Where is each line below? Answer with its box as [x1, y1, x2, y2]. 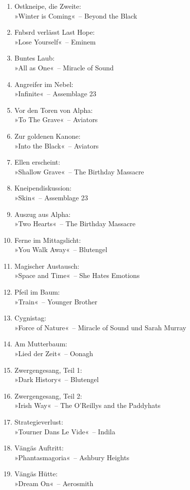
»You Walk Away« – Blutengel [14, 244, 108, 255]
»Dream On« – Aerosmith [14, 478, 94, 488]
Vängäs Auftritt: [14, 443, 64, 453]
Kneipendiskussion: [14, 183, 72, 193]
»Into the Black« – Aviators [14, 140, 99, 150]
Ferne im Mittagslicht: [14, 234, 81, 245]
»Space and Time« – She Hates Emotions [14, 270, 140, 280]
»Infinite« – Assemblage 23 [14, 88, 96, 99]
